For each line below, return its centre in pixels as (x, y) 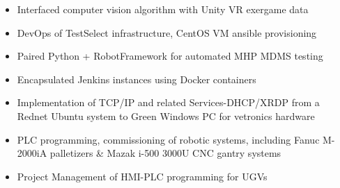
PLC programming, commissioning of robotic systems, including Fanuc (168, 139)
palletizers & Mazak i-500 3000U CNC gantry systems (165, 153)
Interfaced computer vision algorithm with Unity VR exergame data (163, 9)
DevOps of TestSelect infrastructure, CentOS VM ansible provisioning (167, 32)
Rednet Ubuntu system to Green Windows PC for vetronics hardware (166, 116)
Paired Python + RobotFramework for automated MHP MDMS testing (170, 56)
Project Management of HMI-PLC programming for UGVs (142, 176)
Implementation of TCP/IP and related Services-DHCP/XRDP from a (168, 102)
